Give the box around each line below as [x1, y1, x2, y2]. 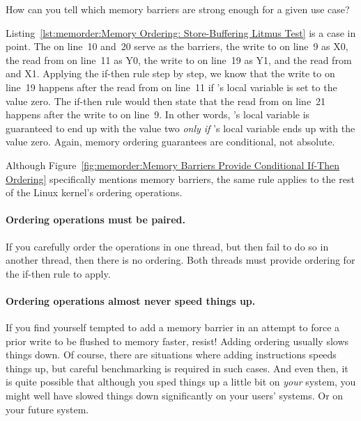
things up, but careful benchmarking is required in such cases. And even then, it [6, 360, 348, 375]
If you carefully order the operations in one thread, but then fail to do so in [6, 239, 329, 253]
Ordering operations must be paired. [6, 212, 185, 227]
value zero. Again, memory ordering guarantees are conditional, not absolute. [6, 134, 335, 149]
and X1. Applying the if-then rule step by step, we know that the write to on [6, 66, 335, 81]
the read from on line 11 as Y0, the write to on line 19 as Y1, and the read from [6, 52, 352, 67]
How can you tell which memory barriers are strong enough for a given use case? [6, 2, 350, 16]
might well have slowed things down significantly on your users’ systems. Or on [6, 388, 344, 403]
